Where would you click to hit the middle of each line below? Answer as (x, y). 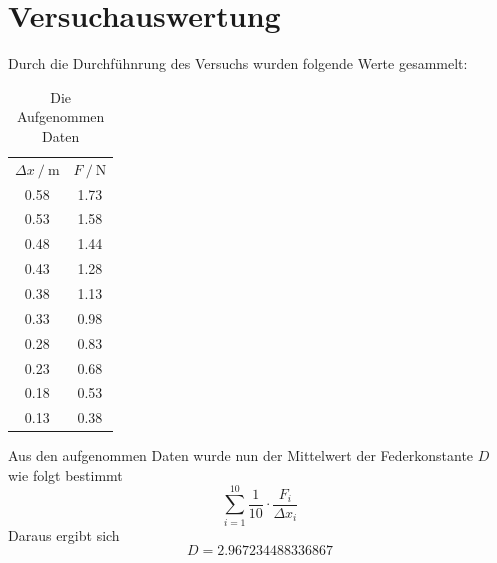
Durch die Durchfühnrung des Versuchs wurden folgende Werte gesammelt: (238, 63)
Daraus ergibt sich (64, 534)
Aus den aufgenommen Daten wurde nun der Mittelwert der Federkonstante (241, 455)
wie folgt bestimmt (65, 474)
